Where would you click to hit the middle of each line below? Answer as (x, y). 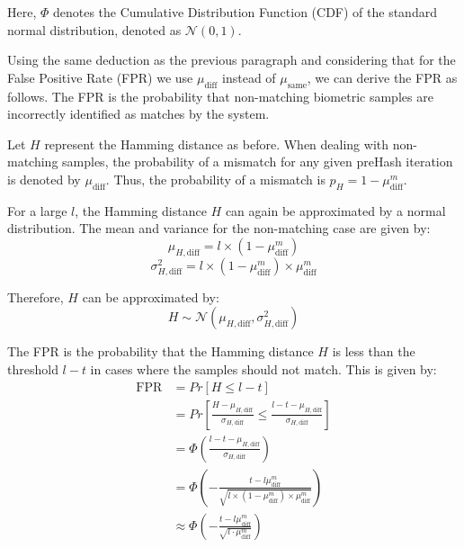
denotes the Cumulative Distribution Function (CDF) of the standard (245, 12)
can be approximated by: (151, 296)
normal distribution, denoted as (94, 29)
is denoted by (44, 179)
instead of (249, 77)
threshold (33, 369)
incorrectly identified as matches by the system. (138, 114)
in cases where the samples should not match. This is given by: (263, 369)
